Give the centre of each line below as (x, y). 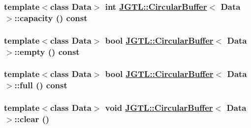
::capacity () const (51, 17)
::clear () (32, 119)
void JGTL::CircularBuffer (159, 108)
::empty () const (47, 51)
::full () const (41, 85)
